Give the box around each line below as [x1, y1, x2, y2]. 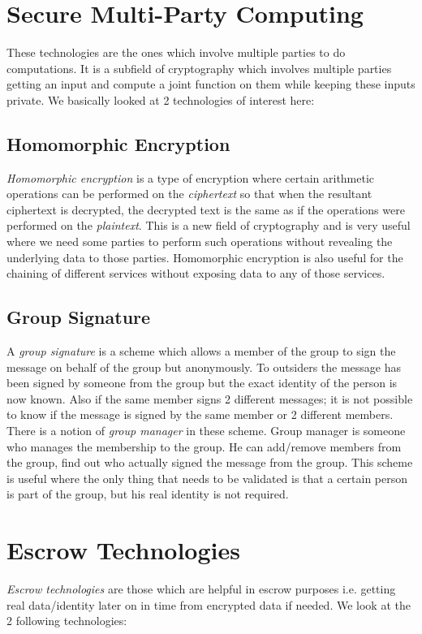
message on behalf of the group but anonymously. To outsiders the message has [6, 358, 402, 375]
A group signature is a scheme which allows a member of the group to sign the [6, 343, 396, 360]
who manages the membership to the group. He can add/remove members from [6, 438, 402, 455]
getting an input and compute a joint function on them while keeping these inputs [6, 75, 416, 93]
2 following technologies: [6, 612, 127, 629]
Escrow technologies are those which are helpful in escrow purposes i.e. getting [6, 580, 396, 597]
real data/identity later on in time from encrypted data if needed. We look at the [6, 596, 411, 613]
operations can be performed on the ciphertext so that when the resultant [6, 185, 372, 202]
